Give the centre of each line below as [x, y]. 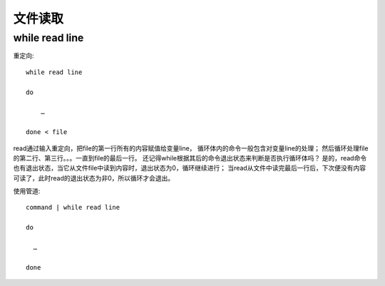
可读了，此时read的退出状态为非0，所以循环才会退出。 [94, 178]
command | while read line [73, 208]
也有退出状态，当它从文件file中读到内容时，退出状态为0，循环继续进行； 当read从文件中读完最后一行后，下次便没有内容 [190, 168]
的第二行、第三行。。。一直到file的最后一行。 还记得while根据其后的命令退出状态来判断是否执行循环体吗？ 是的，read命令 [190, 158]
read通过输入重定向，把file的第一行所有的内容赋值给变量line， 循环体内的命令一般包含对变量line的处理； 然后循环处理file [191, 148]
